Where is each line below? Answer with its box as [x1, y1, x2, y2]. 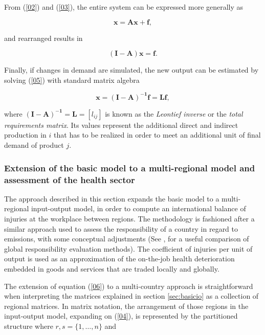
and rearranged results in [4, 32, 83, 43]
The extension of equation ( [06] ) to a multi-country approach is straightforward [4, 280, 253, 291]
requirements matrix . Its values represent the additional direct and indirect [4, 119, 238, 130]
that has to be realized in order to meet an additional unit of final [54, 129, 261, 140]
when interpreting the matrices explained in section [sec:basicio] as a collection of [4, 291, 259, 301]
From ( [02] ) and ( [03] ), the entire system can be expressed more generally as [4, 2, 244, 12]
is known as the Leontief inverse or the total [105, 108, 243, 119]
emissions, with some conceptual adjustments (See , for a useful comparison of [4, 233, 249, 244]
